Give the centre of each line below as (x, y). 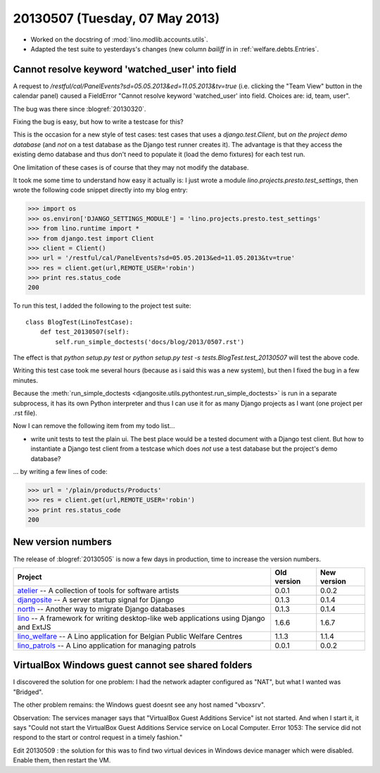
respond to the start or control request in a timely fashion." (98, 737)
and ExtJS (34, 627)
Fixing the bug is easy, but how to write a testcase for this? (98, 122)
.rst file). (25, 413)
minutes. (26, 380)
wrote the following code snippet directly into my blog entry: (100, 190)
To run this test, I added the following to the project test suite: (102, 306)
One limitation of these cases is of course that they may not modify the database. (131, 167)
